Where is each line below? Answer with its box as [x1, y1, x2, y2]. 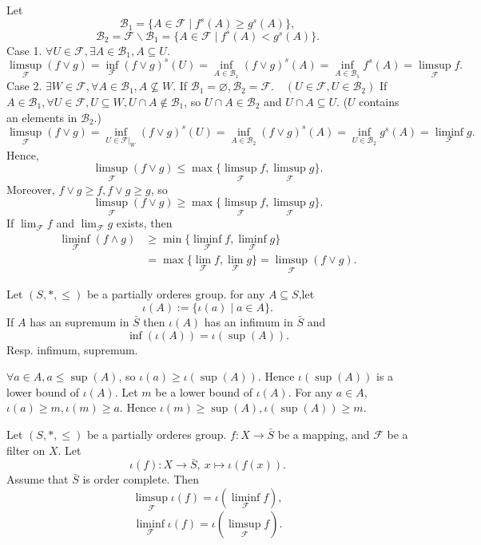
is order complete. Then [82, 471, 200, 488]
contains [359, 93, 400, 109]
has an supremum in [30, 314, 129, 330]
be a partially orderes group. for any [86, 286, 265, 302]
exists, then [116, 215, 173, 231]
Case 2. [6, 77, 42, 94]
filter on [6, 441, 46, 458]
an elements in [6, 109, 78, 125]
